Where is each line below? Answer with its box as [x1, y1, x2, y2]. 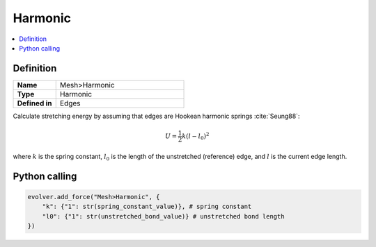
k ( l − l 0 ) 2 [182, 130, 210, 142]
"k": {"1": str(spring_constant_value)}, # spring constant [42, 203, 252, 211]
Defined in [17, 98, 52, 108]
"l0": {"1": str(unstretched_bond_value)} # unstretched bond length [42, 212, 285, 220]
